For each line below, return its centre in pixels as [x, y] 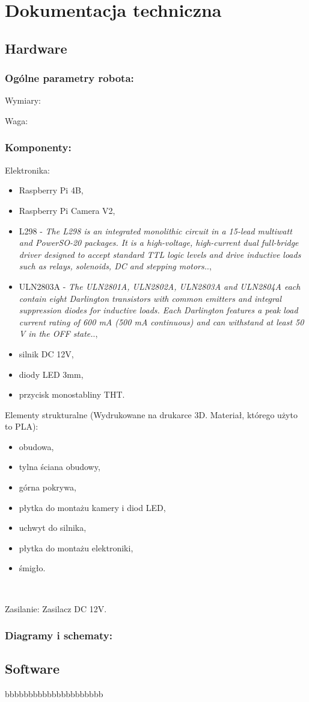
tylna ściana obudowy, [60, 467]
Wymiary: [23, 100]
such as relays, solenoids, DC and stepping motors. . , [115, 266]
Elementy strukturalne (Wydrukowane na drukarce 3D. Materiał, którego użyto [151, 414]
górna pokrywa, [47, 487]
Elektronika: [27, 170]
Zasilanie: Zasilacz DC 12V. [56, 608]
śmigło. [32, 568]
